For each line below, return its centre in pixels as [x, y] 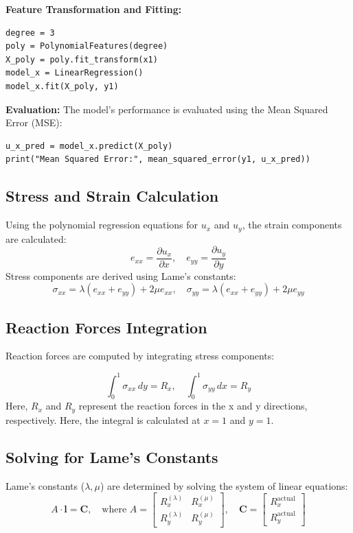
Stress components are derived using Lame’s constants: [121, 275]
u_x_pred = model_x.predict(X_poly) [89, 146]
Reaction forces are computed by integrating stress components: [140, 356]
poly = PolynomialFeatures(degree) [87, 46]
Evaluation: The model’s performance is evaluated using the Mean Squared [167, 109]
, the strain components [292, 225]
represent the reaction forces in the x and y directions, [193, 406]
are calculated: [36, 238]
